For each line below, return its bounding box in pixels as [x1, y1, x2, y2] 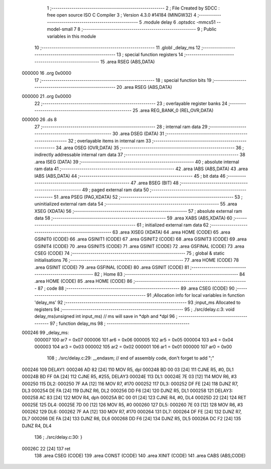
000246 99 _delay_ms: [22, 329, 69, 336]
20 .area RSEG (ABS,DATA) [116, 84, 173, 90]
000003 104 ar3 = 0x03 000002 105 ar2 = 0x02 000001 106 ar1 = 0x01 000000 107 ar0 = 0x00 [34, 343, 232, 349]
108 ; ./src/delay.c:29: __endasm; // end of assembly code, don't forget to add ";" [47, 355, 214, 361]
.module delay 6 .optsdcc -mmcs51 [143, 19, 216, 25]
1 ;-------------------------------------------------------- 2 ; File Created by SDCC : [47, 5, 220, 11]
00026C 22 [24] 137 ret [22, 445, 71, 451]
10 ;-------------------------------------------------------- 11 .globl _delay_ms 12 [34, 44, 201, 50]
